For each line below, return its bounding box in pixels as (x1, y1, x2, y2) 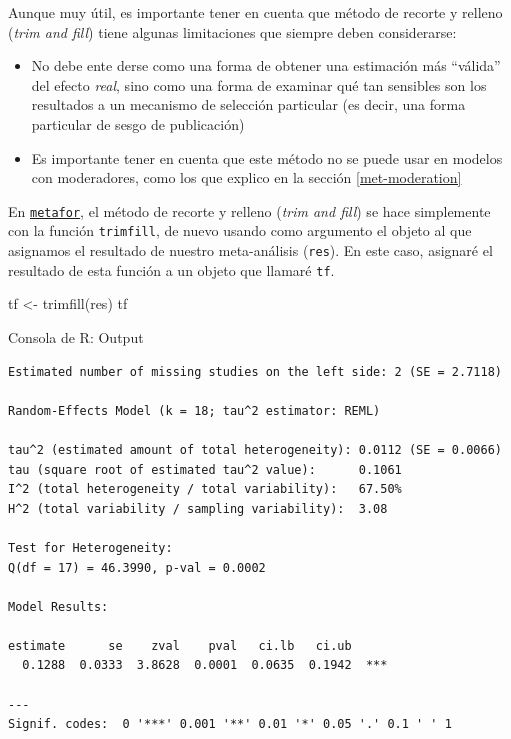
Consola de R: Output (8, 326, 144, 347)
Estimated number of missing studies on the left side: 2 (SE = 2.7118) (8, 364, 502, 379)
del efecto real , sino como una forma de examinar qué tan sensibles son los (31, 74, 487, 95)
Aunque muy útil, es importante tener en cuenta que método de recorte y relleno (8, 2, 503, 22)
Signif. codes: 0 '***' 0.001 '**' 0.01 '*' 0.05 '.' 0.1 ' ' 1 (8, 717, 452, 732)
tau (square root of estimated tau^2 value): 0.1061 (8, 462, 402, 477)
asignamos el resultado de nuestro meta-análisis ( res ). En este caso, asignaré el (8, 240, 493, 261)
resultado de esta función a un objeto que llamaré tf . (8, 259, 335, 280)
